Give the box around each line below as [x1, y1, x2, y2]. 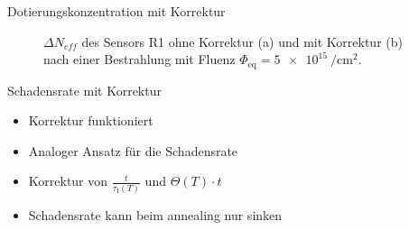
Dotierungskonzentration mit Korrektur [7, 2, 226, 20]
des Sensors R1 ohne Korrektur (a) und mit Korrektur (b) [81, 32, 403, 51]
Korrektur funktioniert [28, 111, 153, 130]
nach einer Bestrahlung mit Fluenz [43, 50, 236, 69]
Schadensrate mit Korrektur [7, 80, 162, 99]
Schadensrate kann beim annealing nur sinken [28, 205, 283, 224]
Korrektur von [28, 171, 108, 190]
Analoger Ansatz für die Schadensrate [28, 141, 238, 160]
